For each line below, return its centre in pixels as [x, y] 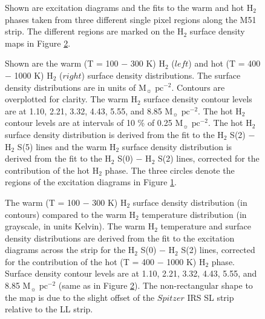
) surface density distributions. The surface [161, 75]
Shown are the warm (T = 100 [62, 63]
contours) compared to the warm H [70, 214]
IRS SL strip [211, 297]
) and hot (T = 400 [224, 63]
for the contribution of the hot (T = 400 [80, 261]
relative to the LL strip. [49, 309]
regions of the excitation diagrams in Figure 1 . [91, 182]
